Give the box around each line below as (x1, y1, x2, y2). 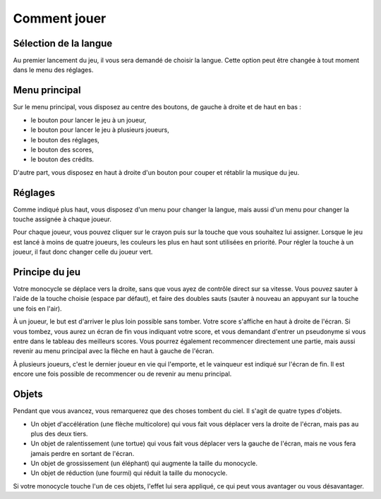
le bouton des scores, (30, 145, 95, 154)
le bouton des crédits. (30, 155, 95, 164)
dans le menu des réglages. (13, 66, 94, 74)
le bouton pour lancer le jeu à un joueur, (30, 116, 147, 124)
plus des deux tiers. (30, 429, 88, 438)
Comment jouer (13, 11, 107, 26)
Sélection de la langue (13, 37, 113, 49)
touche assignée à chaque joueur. (13, 215, 112, 223)
